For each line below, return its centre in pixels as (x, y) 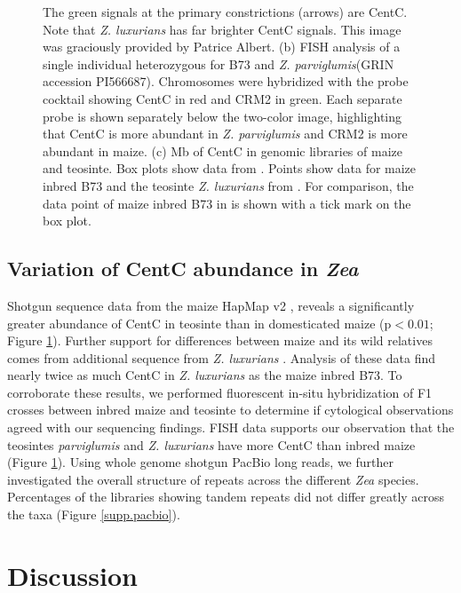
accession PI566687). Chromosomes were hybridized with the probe (226, 81)
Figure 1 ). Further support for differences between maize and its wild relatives (220, 340)
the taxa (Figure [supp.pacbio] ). (94, 514)
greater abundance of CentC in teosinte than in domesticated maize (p (199, 323)
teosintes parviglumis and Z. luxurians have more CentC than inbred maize (211, 444)
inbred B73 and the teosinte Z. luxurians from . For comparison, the (228, 185)
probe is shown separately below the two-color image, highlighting (223, 116)
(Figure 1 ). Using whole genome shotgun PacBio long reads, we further (200, 462)
